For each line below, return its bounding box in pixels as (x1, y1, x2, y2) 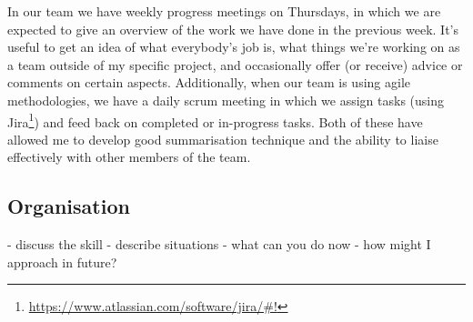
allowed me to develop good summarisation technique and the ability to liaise (7, 129, 438, 148)
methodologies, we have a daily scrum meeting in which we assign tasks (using (7, 90, 445, 109)
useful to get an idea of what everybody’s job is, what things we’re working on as (7, 37, 460, 56)
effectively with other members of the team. (7, 147, 251, 166)
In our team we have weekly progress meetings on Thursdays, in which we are (7, 2, 441, 20)
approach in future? (7, 252, 117, 271)
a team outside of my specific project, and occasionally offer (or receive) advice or (7, 55, 463, 74)
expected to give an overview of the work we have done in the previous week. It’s (7, 19, 459, 38)
